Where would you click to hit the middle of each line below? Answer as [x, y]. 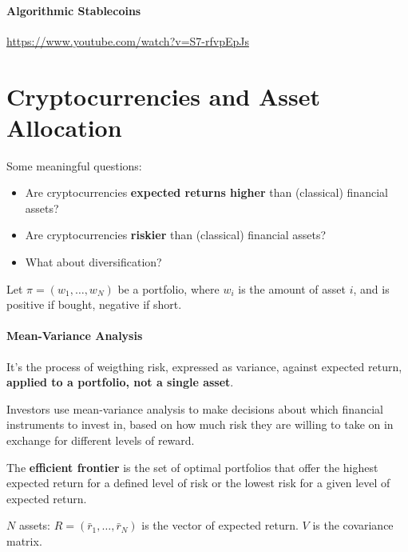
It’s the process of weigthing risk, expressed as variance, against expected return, [204, 366]
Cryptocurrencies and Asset [163, 96]
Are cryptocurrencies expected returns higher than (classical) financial [206, 192]
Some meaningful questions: [74, 165]
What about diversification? [93, 262]
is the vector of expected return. [220, 525]
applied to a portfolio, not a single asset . [120, 382]
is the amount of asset [292, 288]
